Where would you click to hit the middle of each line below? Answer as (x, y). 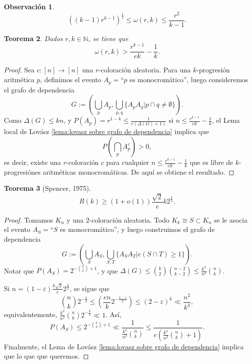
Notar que (19, 270)
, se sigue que (90, 288)
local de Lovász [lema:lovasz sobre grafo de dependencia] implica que (106, 131)
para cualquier (127, 162)
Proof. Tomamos (29, 219)
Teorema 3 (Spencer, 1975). (47, 188)
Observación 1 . (29, 6)
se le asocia (231, 219)
